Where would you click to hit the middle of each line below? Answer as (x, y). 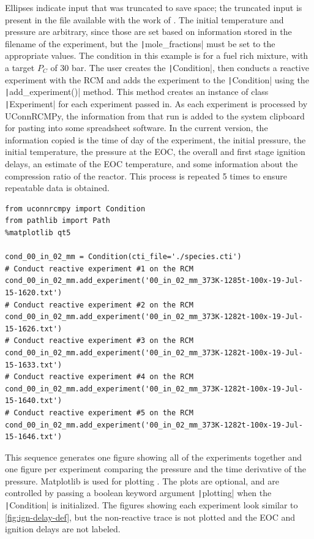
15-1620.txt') (34, 292)
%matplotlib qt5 (38, 233)
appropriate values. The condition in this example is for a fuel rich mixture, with (157, 55)
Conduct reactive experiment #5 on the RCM (103, 413)
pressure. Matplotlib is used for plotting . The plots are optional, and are (142, 481)
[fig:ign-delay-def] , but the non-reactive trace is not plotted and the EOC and (150, 517)
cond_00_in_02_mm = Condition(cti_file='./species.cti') (123, 257)
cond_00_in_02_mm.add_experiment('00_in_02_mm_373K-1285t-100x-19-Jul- (154, 281)
